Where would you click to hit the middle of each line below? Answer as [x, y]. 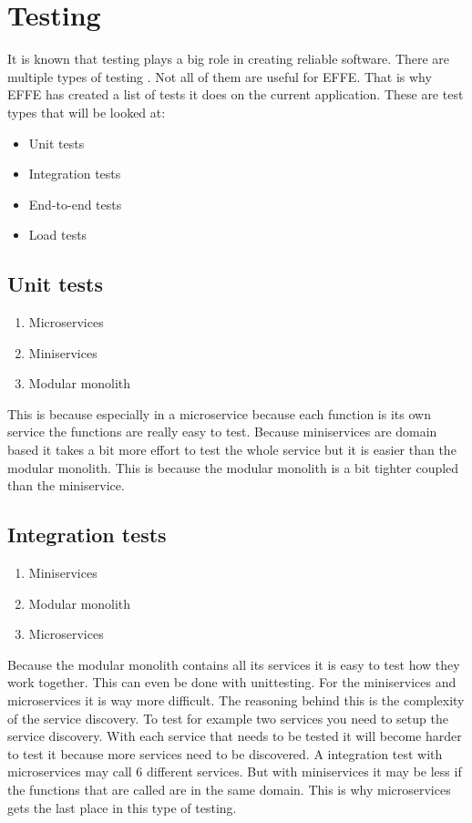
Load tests [58, 235]
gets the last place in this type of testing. [122, 807]
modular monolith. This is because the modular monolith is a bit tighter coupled [233, 467]
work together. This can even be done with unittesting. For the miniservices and [232, 682]
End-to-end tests [75, 204]
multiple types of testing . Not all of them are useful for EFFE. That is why [220, 76]
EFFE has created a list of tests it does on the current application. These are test [236, 94]
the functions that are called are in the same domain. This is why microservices [229, 789]
